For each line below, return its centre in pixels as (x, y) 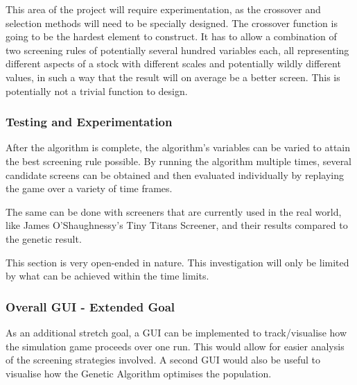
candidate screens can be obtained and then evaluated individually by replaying (175, 174)
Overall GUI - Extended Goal (90, 306)
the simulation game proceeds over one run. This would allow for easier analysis (175, 346)
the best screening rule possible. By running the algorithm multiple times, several (179, 161)
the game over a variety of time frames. (89, 188)
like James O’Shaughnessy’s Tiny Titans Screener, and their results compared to (177, 225)
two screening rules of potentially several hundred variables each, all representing (177, 50)
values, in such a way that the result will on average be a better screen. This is (173, 77)
